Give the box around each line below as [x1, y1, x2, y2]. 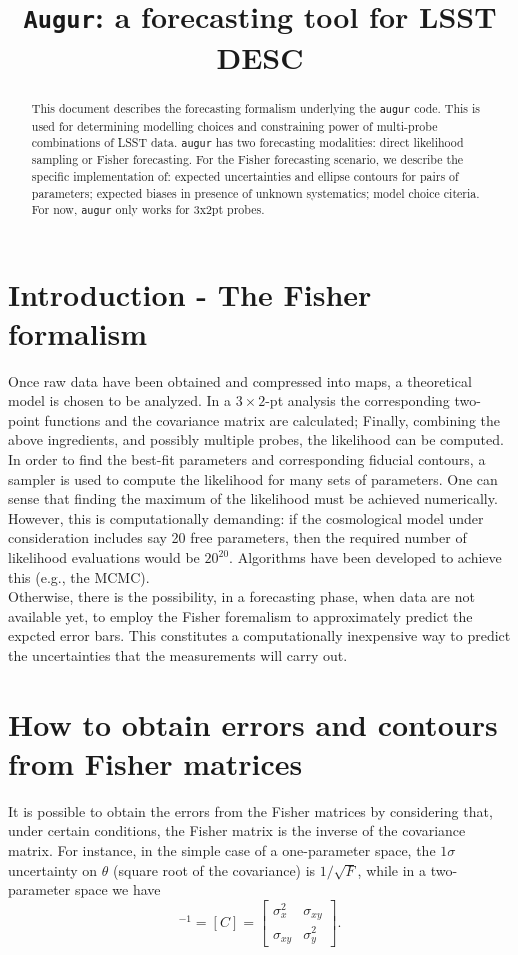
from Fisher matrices [8, 742, 303, 783]
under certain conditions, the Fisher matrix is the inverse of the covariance [8, 820, 466, 841]
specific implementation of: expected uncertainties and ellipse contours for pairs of [31, 168, 459, 185]
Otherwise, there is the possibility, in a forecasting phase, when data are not [8, 586, 475, 607]
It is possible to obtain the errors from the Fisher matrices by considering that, [8, 800, 493, 821]
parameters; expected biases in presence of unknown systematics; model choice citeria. [31, 184, 480, 201]
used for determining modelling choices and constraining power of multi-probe [31, 117, 438, 134]
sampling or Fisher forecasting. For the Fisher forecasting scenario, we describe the [31, 151, 464, 168]
